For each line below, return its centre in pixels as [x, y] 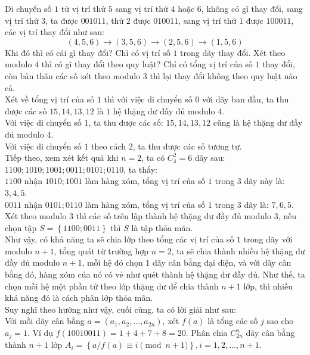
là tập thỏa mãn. [162, 227]
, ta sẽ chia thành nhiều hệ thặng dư [238, 250]
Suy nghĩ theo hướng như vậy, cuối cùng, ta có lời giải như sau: [120, 309]
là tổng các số [233, 321]
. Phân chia [207, 333]
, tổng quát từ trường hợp [101, 250]
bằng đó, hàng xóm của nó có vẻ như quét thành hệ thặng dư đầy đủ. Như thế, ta [155, 274]
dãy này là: [264, 181]
